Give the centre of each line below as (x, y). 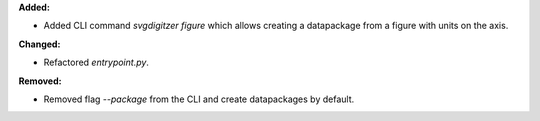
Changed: (39, 44)
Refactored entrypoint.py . (96, 62)
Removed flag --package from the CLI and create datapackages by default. (199, 99)
